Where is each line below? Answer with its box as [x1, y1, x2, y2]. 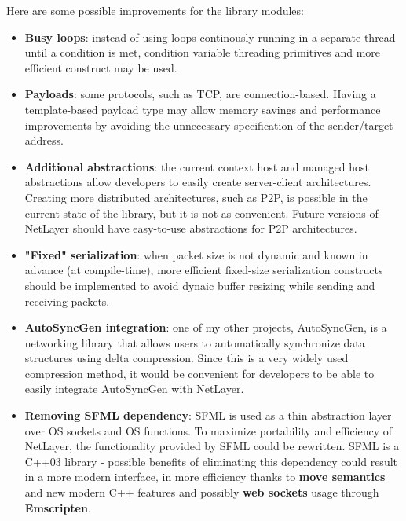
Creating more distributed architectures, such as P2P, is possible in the [24, 189, 368, 205]
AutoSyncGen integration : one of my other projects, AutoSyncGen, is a [24, 319, 387, 336]
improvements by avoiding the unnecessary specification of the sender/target [24, 116, 393, 133]
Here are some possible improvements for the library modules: [6, 2, 304, 18]
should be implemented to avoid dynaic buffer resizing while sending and [24, 277, 375, 293]
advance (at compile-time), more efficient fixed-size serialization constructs [24, 262, 383, 278]
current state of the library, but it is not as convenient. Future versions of [24, 204, 379, 221]
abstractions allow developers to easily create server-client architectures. [24, 174, 371, 190]
